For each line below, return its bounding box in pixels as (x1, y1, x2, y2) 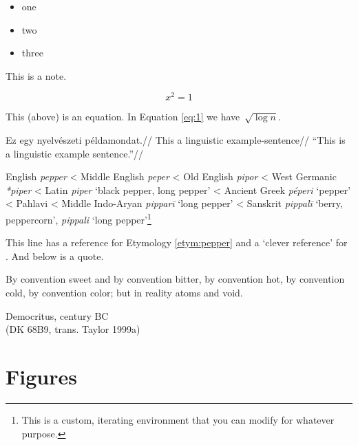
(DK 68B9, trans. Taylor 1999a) (6, 322, 140, 336)
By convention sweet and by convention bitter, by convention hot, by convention (6, 272, 345, 286)
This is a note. (6, 68, 67, 83)
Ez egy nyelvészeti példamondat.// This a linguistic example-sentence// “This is (6, 133, 346, 147)
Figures (6, 362, 77, 391)
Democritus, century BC (6, 308, 109, 323)
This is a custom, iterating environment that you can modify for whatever (21, 412, 335, 426)
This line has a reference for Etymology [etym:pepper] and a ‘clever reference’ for (6, 235, 348, 250)
